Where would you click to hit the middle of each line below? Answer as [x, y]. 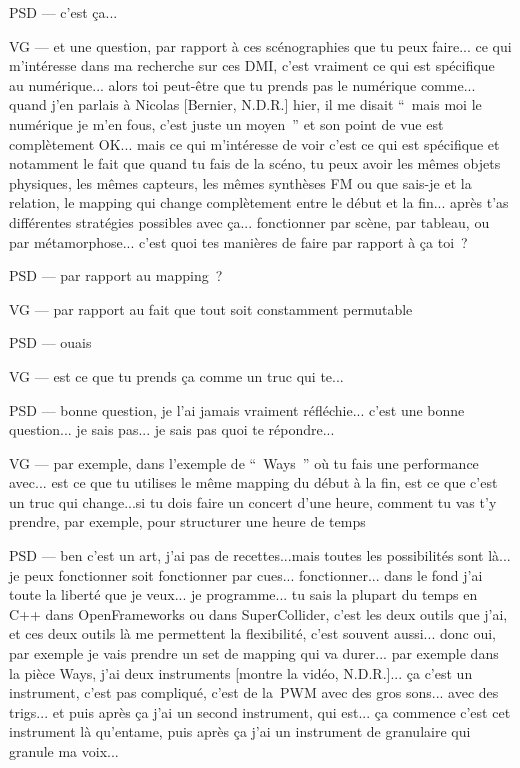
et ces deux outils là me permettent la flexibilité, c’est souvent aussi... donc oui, [252, 633]
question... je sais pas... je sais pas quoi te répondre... [172, 429]
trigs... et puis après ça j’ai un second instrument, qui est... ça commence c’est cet [260, 711]
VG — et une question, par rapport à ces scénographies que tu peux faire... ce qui [260, 45]
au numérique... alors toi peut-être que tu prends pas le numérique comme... [242, 84]
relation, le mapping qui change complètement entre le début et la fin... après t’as [259, 202]
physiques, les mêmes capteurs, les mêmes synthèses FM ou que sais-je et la [240, 182]
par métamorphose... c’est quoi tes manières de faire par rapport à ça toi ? [238, 241]
